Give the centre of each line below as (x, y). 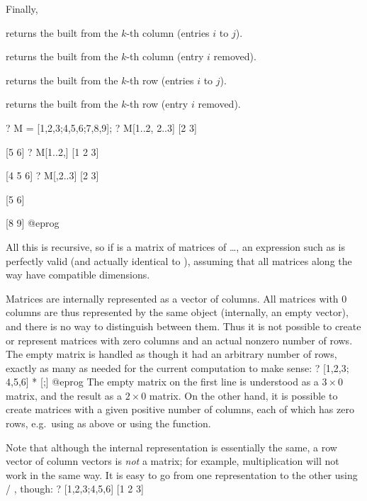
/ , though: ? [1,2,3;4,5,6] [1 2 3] (75, 489)
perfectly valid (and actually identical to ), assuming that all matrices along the (179, 260)
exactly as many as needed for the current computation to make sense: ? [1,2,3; (177, 367)
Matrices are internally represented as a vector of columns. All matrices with (172, 298)
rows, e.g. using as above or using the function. (108, 423)
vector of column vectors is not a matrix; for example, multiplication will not (173, 461)
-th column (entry (165, 56)
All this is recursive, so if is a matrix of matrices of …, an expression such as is (175, 246)
